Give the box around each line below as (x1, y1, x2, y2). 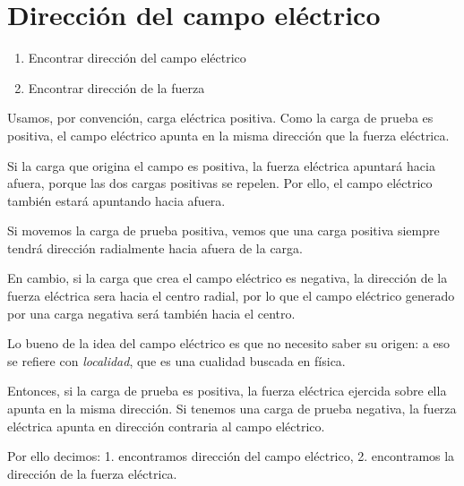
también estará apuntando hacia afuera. (7, 191, 226, 209)
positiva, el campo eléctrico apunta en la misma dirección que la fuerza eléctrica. (7, 125, 450, 144)
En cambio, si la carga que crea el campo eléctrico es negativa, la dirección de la (7, 269, 448, 287)
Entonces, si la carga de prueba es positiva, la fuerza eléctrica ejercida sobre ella (7, 381, 447, 400)
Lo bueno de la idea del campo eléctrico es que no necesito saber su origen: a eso (7, 334, 451, 353)
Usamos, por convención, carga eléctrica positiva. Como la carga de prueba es (7, 108, 434, 127)
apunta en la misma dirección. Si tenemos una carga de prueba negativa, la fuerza (7, 399, 457, 418)
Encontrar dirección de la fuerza (28, 78, 205, 97)
